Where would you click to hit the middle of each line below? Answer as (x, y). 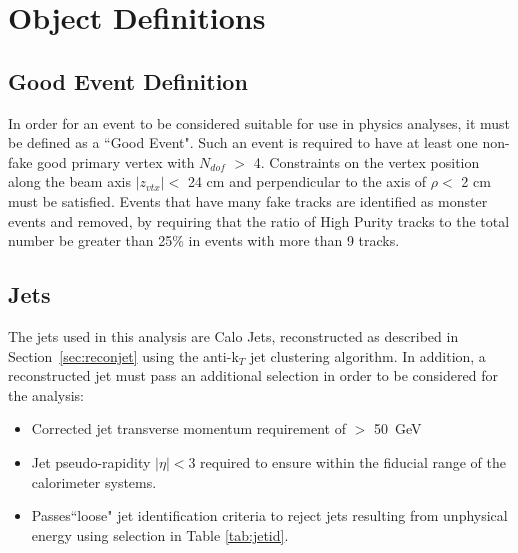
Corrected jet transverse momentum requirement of (188, 428)
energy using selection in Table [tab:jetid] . (160, 534)
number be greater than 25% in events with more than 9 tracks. (204, 240)
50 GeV (397, 428)
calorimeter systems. (94, 481)
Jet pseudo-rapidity (91, 461)
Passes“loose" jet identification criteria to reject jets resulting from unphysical (269, 515)
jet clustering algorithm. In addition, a (368, 355)
